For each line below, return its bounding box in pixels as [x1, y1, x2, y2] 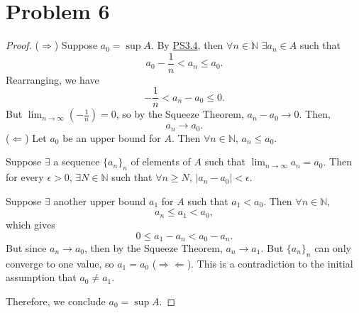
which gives [6, 216, 55, 231]
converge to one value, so [6, 256, 114, 270]
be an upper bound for [62, 130, 161, 145]
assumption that [6, 270, 77, 285]
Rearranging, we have [6, 72, 99, 87]
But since [6, 240, 47, 255]
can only [314, 240, 351, 255]
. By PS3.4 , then [150, 38, 223, 53]
